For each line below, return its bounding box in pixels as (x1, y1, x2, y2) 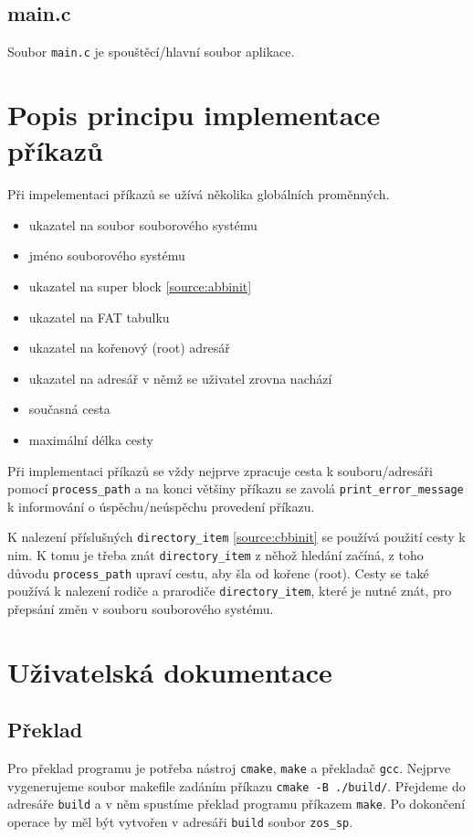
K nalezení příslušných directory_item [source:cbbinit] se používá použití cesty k (7, 527, 466, 546)
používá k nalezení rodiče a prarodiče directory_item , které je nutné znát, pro (7, 581, 452, 600)
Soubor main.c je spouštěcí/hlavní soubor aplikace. (7, 42, 295, 61)
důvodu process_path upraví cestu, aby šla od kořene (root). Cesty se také (7, 563, 429, 582)
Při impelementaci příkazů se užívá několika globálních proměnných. (7, 185, 390, 204)
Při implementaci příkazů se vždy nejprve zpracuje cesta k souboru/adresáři (7, 461, 433, 480)
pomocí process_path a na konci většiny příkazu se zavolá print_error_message (7, 479, 464, 498)
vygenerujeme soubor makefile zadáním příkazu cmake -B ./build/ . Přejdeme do (7, 776, 466, 795)
